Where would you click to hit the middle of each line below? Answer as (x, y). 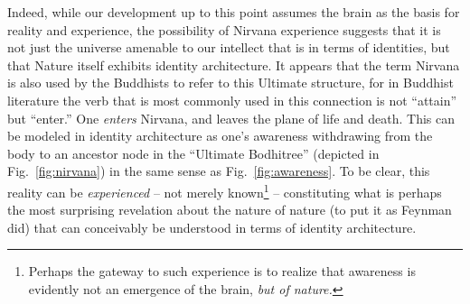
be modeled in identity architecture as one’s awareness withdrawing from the (220, 136)
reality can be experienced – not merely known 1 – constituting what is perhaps (225, 190)
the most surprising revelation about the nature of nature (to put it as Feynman (230, 210)
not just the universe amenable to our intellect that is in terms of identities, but (229, 47)
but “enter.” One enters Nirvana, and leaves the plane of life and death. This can (231, 118)
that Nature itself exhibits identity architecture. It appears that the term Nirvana (234, 64)
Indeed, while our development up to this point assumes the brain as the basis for (234, 12)
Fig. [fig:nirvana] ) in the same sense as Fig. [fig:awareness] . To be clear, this (219, 171)
